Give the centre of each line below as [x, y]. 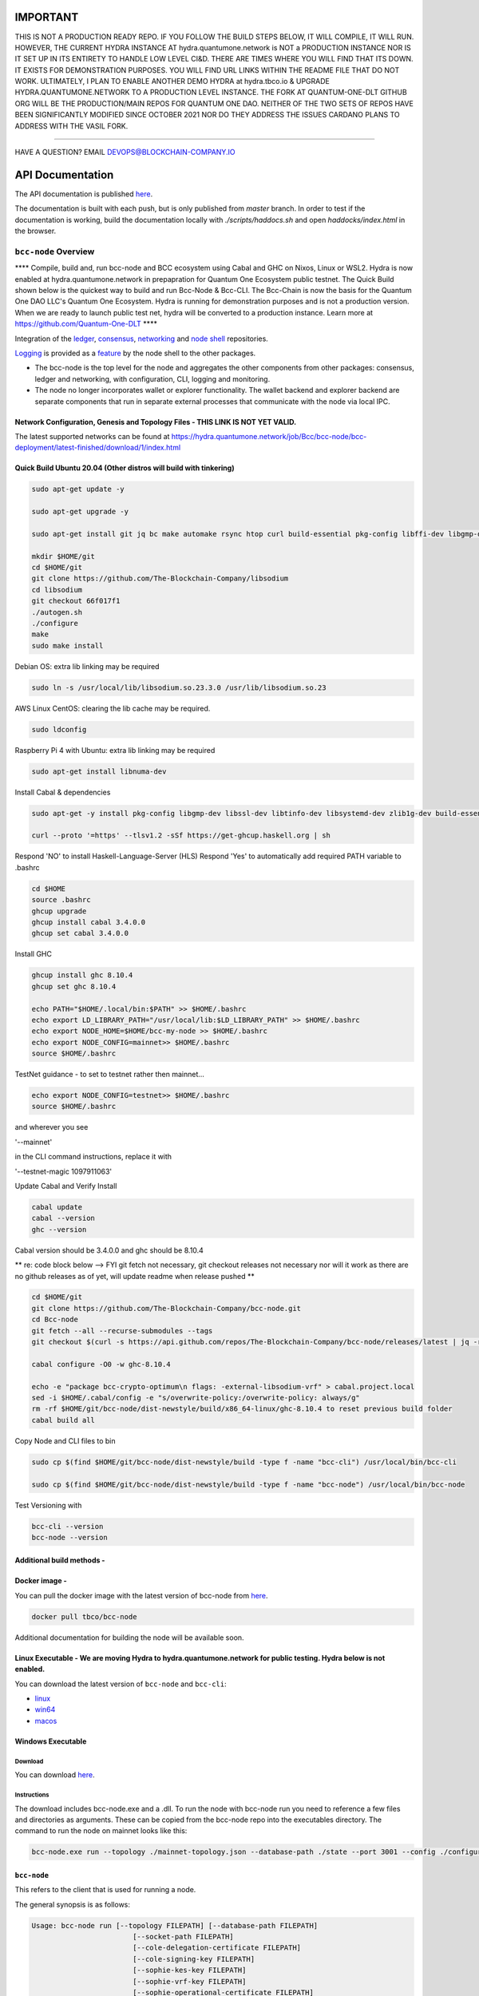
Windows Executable [51, 1741]
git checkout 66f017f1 [76, 601]
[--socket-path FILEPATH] [183, 1937]
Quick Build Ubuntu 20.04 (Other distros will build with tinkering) [125, 468]
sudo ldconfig [59, 729]
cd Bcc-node [55, 1320]
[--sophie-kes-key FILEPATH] [189, 1970]
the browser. [36, 231]
